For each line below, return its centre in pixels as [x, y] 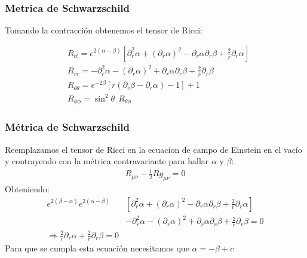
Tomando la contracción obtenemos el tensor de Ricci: [104, 30]
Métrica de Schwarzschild [67, 127]
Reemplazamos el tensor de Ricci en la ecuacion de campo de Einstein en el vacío [153, 149]
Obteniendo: [27, 189]
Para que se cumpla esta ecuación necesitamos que [97, 248]
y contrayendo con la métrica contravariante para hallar [107, 161]
